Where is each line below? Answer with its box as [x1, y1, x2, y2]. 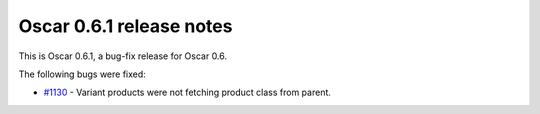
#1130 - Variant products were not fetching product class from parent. [43, 86, 332, 99]
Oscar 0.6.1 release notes [18, 15, 233, 37]
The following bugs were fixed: [18, 68, 147, 80]
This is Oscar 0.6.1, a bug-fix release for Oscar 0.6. [18, 50, 228, 62]
